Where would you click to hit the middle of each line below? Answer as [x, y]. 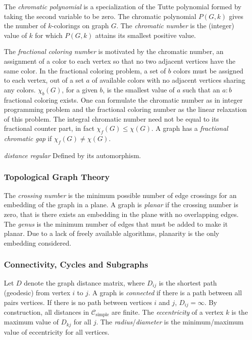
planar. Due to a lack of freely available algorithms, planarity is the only [112, 233]
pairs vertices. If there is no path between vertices [78, 302]
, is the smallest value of [139, 89]
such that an [202, 89]
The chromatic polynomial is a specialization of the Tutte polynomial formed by [123, 6]
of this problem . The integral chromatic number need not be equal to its [111, 118]
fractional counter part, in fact [49, 128]
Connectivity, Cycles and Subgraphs [76, 264]
